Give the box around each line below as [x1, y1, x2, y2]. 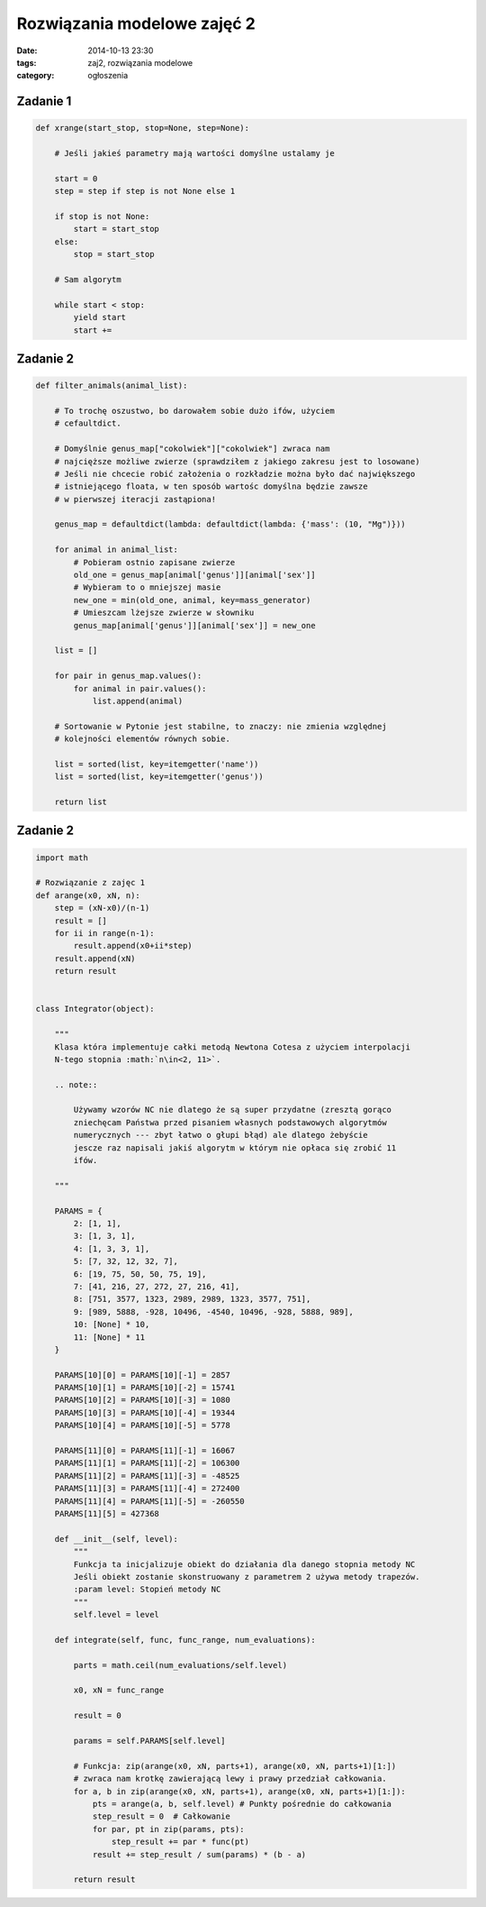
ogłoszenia [87, 70, 129, 81]
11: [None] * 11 [73, 1332, 146, 1343]
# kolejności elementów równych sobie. [54, 734, 231, 744]
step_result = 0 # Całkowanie [92, 1811, 231, 1821]
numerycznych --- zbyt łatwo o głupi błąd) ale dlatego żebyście [73, 1130, 368, 1141]
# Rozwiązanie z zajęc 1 [35, 877, 146, 888]
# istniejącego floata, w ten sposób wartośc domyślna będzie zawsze [54, 481, 368, 491]
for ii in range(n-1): [54, 929, 155, 938]
